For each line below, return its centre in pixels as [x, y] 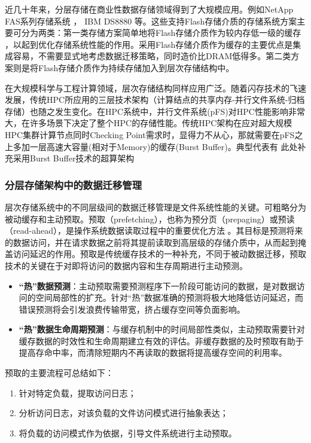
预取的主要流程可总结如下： [59, 373]
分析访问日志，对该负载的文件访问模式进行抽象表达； [124, 413]
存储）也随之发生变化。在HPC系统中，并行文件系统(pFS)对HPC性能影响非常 [155, 111]
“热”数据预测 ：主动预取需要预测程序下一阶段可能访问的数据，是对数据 [158, 285]
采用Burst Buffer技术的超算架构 [74, 158]
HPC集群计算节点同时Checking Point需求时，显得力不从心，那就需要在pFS [150, 134]
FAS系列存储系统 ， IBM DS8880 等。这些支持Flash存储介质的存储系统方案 [151, 21]
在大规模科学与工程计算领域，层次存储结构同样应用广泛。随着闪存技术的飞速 [155, 88]
